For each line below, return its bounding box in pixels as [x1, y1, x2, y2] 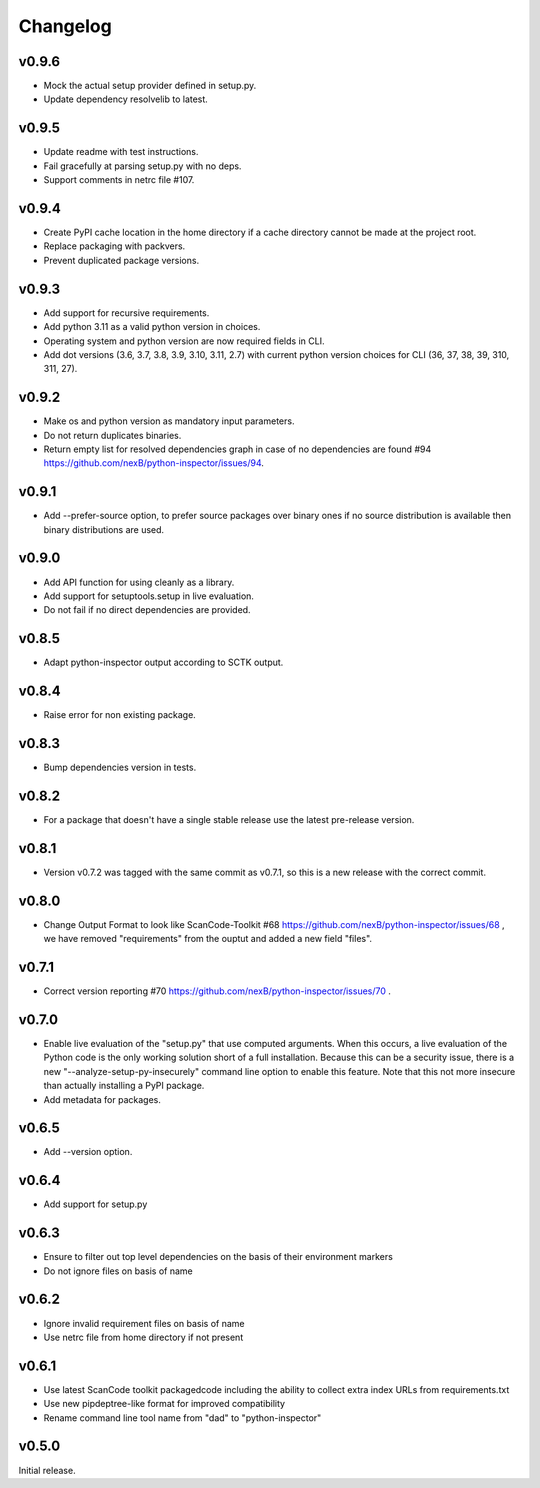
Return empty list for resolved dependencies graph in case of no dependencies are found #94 [43, 443, 432, 455]
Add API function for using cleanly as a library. [43, 576, 235, 588]
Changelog [18, 15, 112, 37]
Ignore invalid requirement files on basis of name [43, 1317, 245, 1329]
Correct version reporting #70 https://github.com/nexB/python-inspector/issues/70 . [43, 985, 392, 997]
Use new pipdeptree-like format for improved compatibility [43, 1398, 285, 1410]
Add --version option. [43, 1146, 133, 1158]
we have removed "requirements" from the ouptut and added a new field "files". [43, 933, 373, 945]
